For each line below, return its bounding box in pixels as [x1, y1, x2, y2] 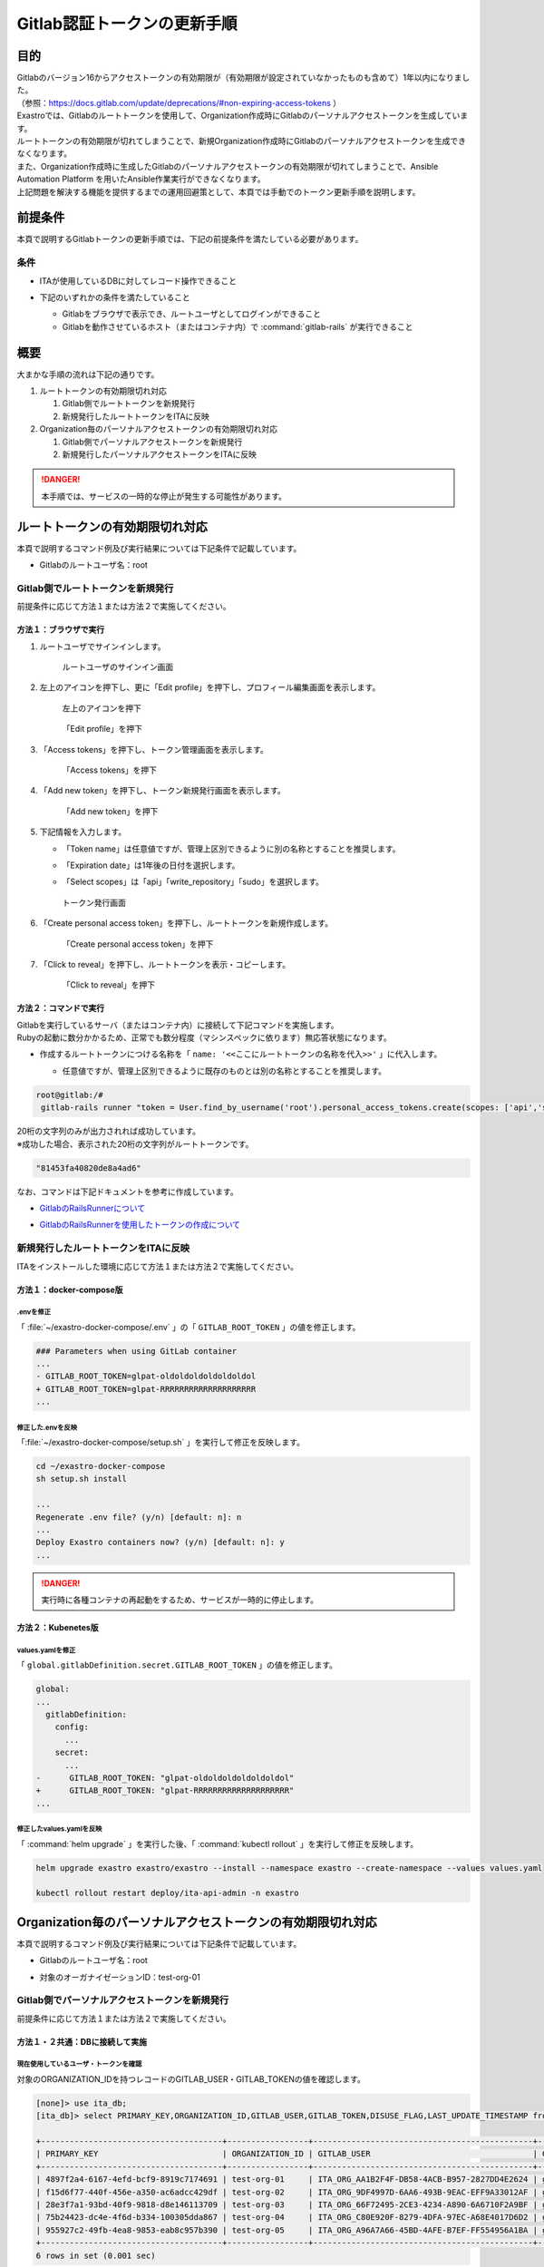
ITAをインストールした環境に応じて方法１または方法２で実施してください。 [16, 1260, 299, 1271]
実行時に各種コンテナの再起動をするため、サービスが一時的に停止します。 [41, 1594, 319, 1605]
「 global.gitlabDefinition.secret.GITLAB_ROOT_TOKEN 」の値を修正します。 [16, 1659, 338, 1670]
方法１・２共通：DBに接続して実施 [16, 2036, 147, 2047]
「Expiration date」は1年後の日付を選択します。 [62, 860, 240, 871]
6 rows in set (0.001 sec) [35, 2250, 156, 2261]
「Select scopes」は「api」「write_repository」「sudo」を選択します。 [62, 876, 325, 888]
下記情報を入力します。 [39, 826, 127, 838]
